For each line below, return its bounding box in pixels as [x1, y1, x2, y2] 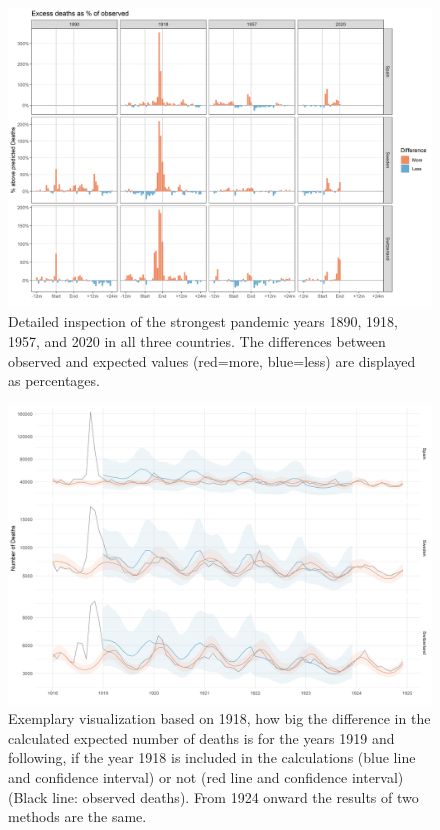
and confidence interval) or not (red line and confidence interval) [8, 766, 404, 787]
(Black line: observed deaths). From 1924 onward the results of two [8, 786, 419, 807]
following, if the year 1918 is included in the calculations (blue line [8, 747, 416, 768]
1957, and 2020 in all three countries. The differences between [8, 330, 386, 351]
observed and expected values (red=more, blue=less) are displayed [8, 350, 416, 371]
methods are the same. [8, 806, 147, 827]
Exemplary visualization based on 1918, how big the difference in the [8, 708, 431, 729]
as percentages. [8, 370, 100, 391]
